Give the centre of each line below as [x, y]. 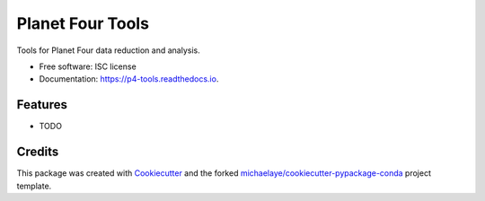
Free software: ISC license [88, 66]
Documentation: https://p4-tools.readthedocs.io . [129, 79]
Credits [38, 152]
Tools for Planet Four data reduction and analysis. [109, 50]
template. [34, 186]
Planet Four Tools [83, 23]
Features [42, 105]
